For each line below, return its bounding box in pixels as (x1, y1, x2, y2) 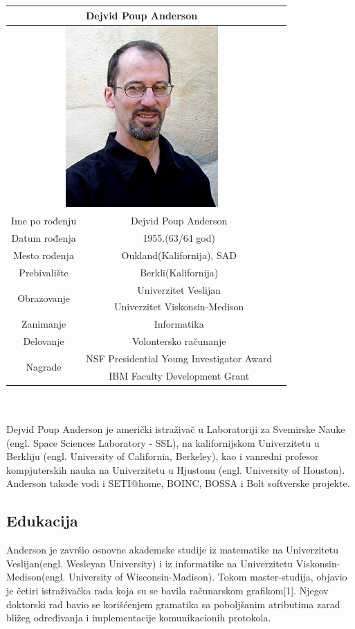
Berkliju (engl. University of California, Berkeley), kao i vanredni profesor (6, 449, 319, 463)
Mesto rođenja (13, 247, 74, 262)
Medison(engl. (6, 569, 66, 584)
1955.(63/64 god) (143, 231, 215, 245)
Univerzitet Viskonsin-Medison (114, 299, 244, 314)
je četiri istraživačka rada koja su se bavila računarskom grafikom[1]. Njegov (6, 583, 329, 598)
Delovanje (23, 334, 64, 348)
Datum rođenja (11, 231, 76, 245)
